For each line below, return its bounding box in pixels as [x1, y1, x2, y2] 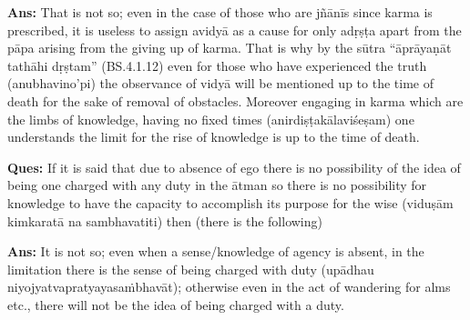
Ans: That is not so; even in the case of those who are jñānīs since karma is [7, 3, 433, 21]
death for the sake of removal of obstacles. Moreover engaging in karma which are [7, 91, 464, 110]
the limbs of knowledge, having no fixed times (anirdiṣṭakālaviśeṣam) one [7, 109, 414, 128]
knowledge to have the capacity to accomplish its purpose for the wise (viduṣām [7, 193, 454, 212]
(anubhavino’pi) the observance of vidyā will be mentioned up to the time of [7, 74, 434, 93]
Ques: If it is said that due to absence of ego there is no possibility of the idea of [7, 157, 461, 176]
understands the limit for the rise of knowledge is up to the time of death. [7, 127, 420, 146]
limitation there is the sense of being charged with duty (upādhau [7, 259, 374, 278]
